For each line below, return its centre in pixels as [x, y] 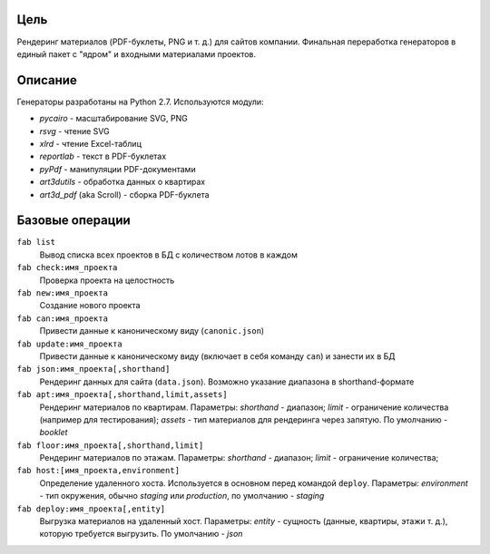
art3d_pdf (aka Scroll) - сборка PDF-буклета [124, 194]
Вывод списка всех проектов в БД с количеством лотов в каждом [169, 255]
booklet [54, 433]
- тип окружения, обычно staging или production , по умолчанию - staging [182, 496]
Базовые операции [73, 221]
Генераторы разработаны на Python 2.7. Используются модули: [140, 102]
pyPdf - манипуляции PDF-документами [118, 169]
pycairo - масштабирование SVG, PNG [113, 119]
